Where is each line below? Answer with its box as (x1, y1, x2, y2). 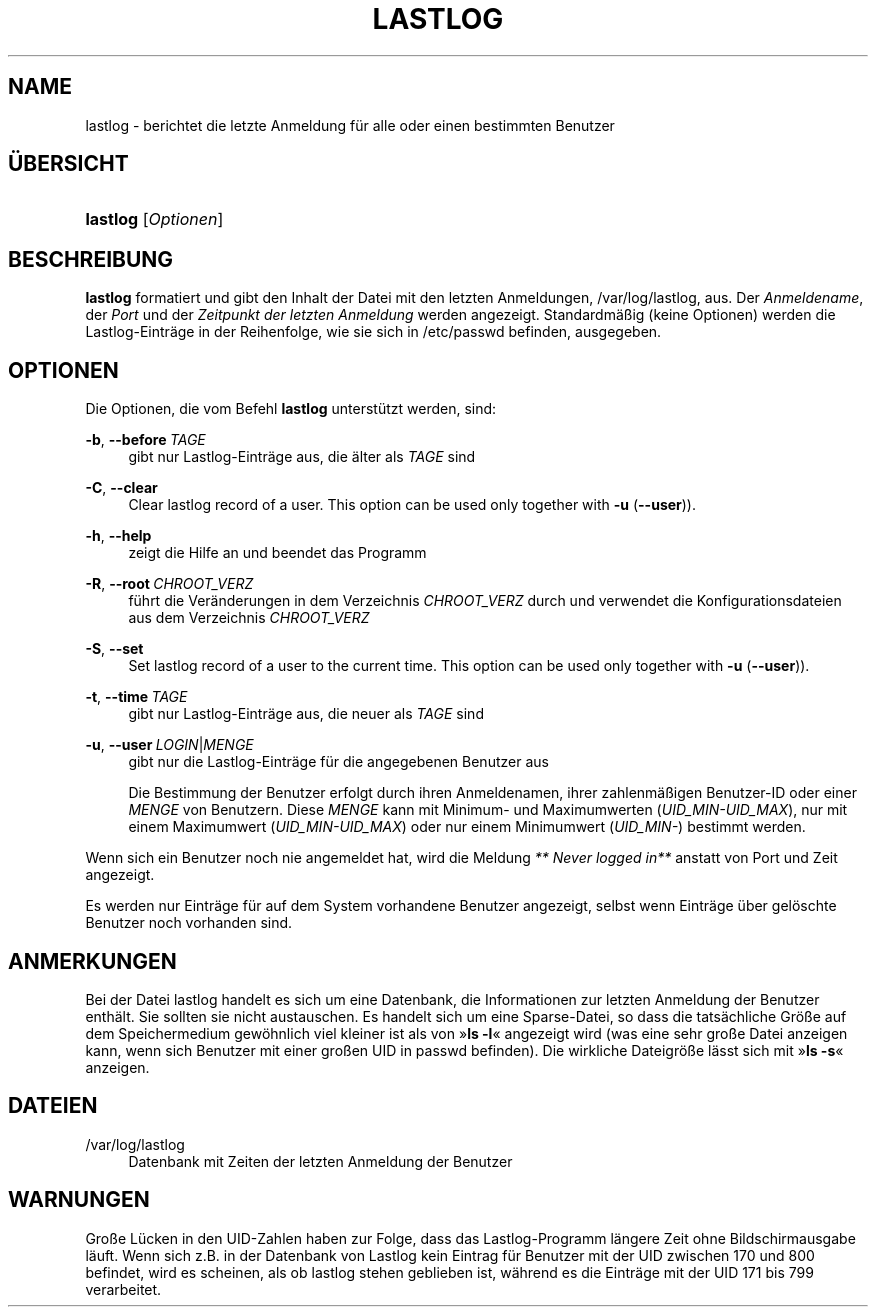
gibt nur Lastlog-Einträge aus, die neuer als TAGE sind (128, 705, 484, 723)
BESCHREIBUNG (8, 246, 174, 272)
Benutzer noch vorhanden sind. (85, 914, 293, 932)
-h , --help (85, 527, 152, 545)
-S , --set (85, 640, 144, 658)
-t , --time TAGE (85, 688, 188, 706)
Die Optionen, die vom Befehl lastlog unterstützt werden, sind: (85, 400, 497, 418)
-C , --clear (85, 479, 158, 497)
